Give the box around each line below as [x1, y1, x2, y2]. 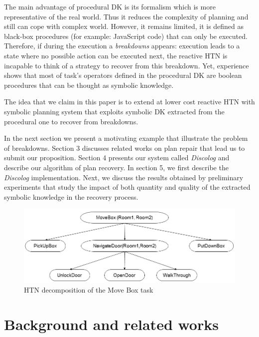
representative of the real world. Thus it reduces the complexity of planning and [4, 11, 249, 21]
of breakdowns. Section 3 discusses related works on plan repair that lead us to [4, 142, 245, 153]
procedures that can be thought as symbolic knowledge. [4, 79, 174, 90]
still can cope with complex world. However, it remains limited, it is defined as [4, 21, 244, 31]
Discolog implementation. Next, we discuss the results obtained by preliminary [4, 172, 244, 182]
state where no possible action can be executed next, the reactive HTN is [4, 50, 228, 60]
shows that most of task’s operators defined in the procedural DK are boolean [4, 70, 242, 80]
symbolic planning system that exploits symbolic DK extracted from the [4, 106, 225, 116]
